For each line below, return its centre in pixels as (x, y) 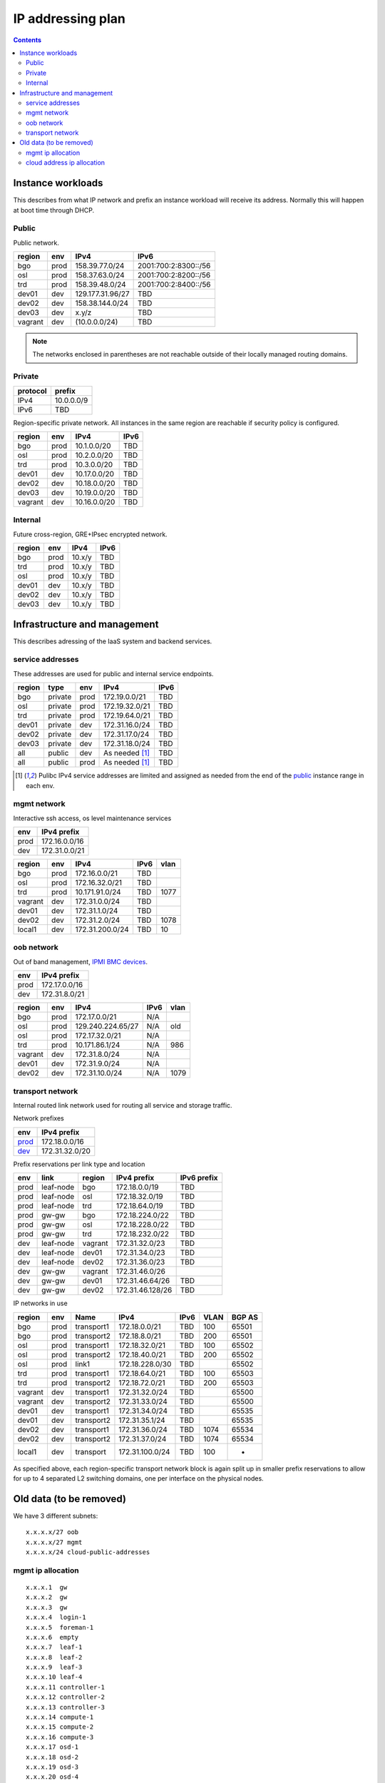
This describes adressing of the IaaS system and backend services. (113, 641)
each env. (40, 785)
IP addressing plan (70, 19)
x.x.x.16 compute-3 (60, 1737)
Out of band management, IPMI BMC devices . (80, 961)
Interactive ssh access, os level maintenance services (92, 818)
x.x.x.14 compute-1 (60, 1717)
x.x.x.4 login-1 (56, 1618)
